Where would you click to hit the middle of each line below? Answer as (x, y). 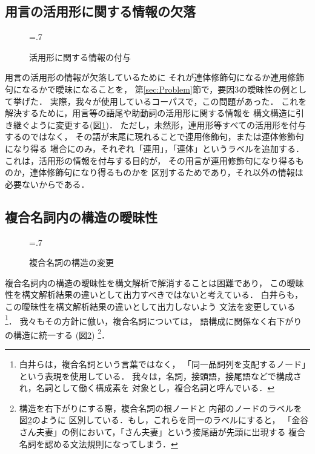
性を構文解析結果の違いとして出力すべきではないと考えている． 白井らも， (154, 294)
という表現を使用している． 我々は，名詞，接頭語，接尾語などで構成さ (160, 376)
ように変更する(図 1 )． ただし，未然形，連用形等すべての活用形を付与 (168, 124)
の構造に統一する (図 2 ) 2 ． (58, 334)
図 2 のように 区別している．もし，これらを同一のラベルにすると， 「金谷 (164, 420)
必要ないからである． (47, 184)
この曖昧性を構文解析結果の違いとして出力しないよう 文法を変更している (150, 306)
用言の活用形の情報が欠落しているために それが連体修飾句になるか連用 (146, 77)
